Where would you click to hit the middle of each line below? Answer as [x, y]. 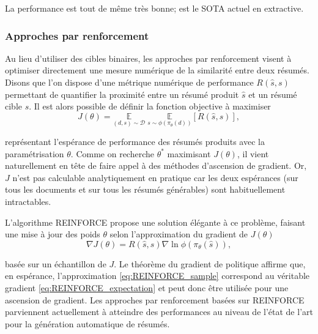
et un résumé [273, 94]
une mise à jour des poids [53, 234]
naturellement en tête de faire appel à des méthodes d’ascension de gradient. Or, [156, 165]
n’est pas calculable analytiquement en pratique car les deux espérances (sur [155, 177]
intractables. [28, 202]
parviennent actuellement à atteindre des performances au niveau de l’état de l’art [159, 312]
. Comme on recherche [113, 153]
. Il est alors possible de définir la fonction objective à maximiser [150, 106]
